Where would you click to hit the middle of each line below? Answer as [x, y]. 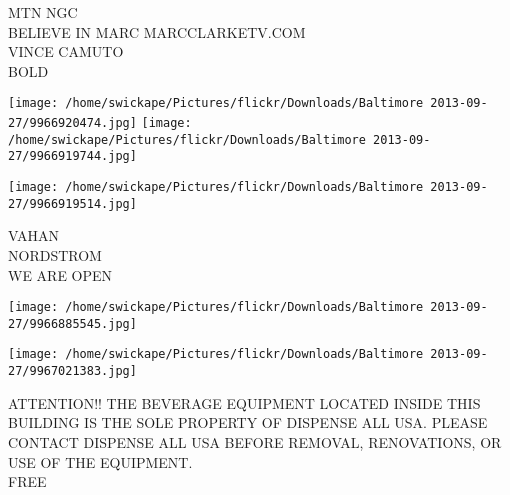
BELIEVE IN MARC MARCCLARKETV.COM [157, 31]
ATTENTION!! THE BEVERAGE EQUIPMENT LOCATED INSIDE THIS [244, 402]
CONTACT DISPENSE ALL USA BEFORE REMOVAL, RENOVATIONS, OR [255, 441]
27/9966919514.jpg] [72, 203]
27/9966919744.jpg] [72, 156]
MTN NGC [43, 12]
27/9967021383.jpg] [72, 371]
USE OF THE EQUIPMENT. [100, 461]
